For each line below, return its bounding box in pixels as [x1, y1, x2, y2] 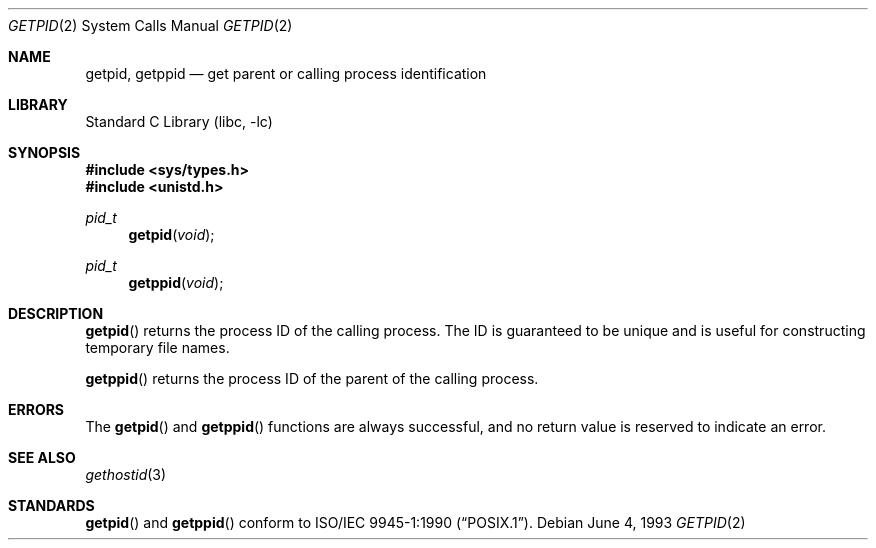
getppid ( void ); [128, 274, 224, 291]
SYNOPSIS [8, 144, 81, 161]
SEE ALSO [8, 449, 76, 466]
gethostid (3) [85, 466, 167, 483]
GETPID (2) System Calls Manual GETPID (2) [8, 17, 293, 34]
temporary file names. [85, 339, 230, 356]
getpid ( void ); [128, 226, 215, 243]
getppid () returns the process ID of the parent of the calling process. [85, 370, 539, 387]
